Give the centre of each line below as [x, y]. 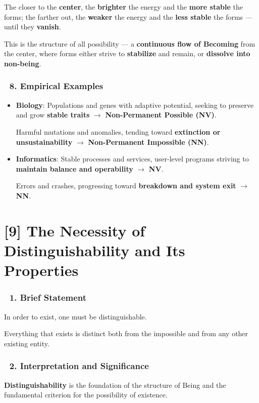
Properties [41, 270]
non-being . [23, 63]
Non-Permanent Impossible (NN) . [148, 142]
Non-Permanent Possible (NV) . [161, 115]
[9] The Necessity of [75, 230]
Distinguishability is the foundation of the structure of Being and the [115, 385]
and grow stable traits [53, 115]
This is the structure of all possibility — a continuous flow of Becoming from [130, 43]
